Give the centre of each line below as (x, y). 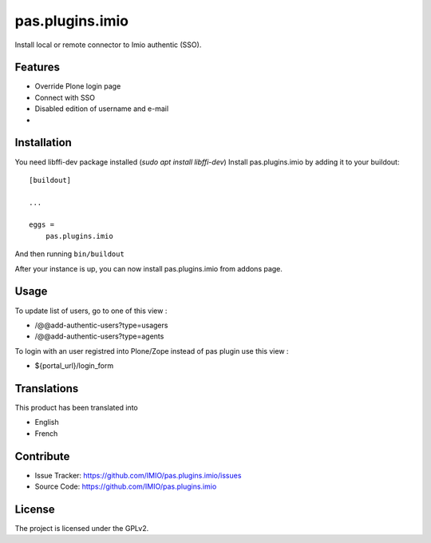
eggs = (42, 225)
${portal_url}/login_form (74, 366)
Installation (43, 143)
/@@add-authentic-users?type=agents (99, 336)
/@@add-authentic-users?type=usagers (101, 325)
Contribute (42, 456)
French (46, 433)
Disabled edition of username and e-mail (102, 109)
